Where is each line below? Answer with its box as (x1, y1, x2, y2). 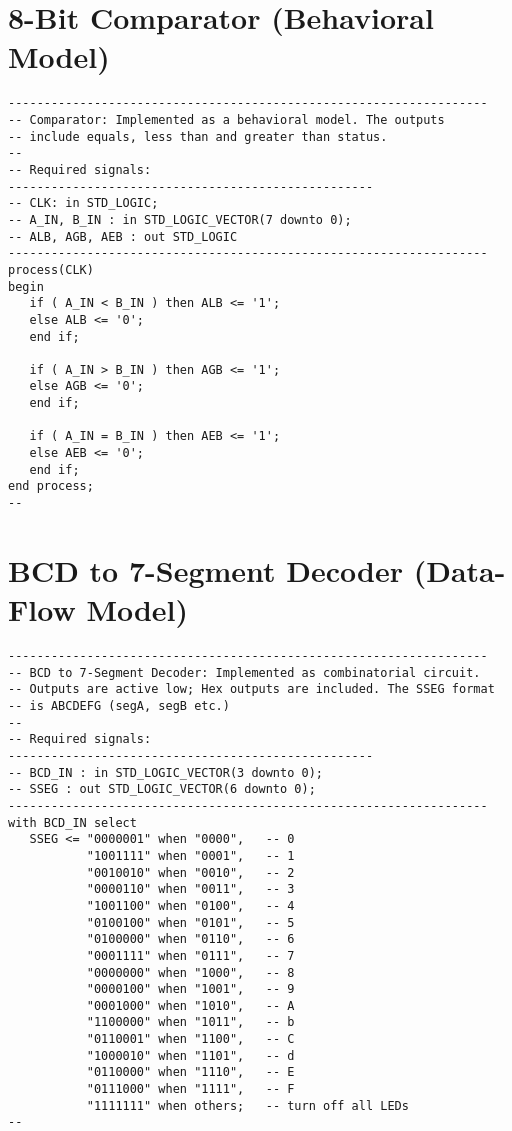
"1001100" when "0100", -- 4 (86, 898, 295, 913)
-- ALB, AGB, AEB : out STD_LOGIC (8, 229, 238, 244)
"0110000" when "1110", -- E (86, 1065, 295, 1080)
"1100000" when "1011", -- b (86, 1015, 295, 1030)
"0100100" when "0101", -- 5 (86, 915, 295, 930)
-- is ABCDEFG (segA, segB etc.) (8, 699, 230, 713)
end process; (8, 479, 94, 494)
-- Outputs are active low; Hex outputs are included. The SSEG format (8, 682, 495, 697)
